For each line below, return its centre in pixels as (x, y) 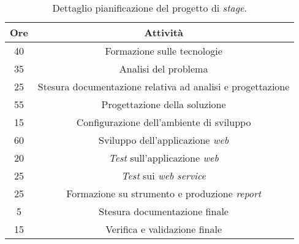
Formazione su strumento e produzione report (164, 193)
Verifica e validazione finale (164, 229)
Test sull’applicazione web (164, 158)
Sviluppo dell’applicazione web (164, 140)
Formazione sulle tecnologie (164, 51)
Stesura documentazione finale (164, 211)
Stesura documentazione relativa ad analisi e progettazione (164, 86)
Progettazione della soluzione (164, 104)
